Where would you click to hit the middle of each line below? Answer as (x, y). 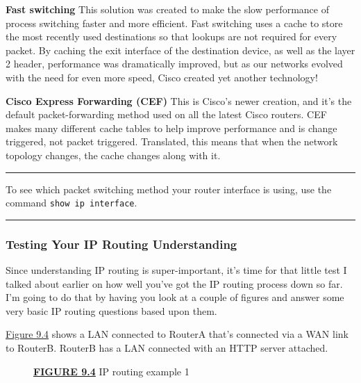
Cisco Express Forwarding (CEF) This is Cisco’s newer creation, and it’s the (179, 100)
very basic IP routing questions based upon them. (111, 310)
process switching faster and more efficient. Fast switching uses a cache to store (174, 23)
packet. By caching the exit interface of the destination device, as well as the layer (180, 50)
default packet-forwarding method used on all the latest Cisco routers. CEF (166, 114)
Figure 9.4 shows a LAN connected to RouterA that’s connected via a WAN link (177, 334)
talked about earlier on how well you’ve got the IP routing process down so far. (174, 283)
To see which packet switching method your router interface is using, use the (169, 189)
